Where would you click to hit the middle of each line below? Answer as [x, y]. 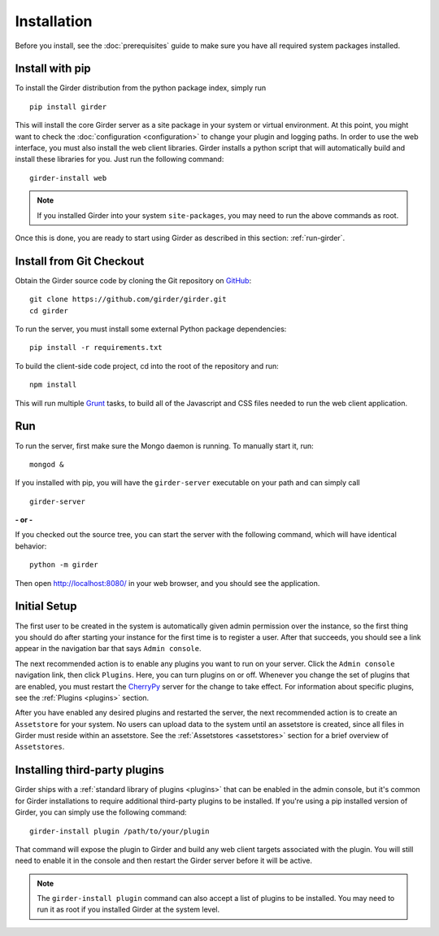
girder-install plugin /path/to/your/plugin [120, 831]
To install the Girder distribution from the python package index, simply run [141, 88]
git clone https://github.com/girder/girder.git [128, 300]
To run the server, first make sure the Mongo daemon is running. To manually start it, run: [165, 446]
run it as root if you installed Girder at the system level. [128, 910]
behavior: [31, 546]
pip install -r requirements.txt [96, 348]
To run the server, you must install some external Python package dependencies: [151, 329]
